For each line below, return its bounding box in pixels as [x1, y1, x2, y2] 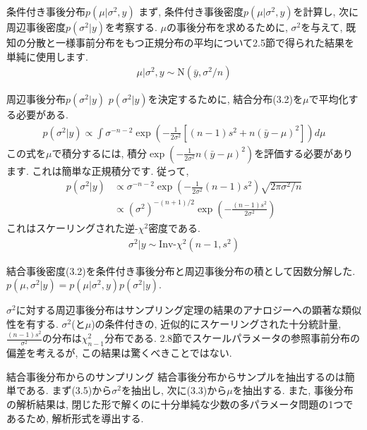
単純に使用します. [6, 49, 88, 63]
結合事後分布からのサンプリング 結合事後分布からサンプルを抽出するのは [6, 369, 345, 383]
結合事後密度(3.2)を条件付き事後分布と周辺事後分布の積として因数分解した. [6, 263, 356, 278]
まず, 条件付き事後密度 [138, 4, 243, 18]
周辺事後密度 [6, 20, 66, 34]
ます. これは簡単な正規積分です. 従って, [6, 163, 189, 178]
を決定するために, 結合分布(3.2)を [148, 92, 303, 106]
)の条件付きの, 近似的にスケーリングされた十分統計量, [91, 316, 342, 331]
